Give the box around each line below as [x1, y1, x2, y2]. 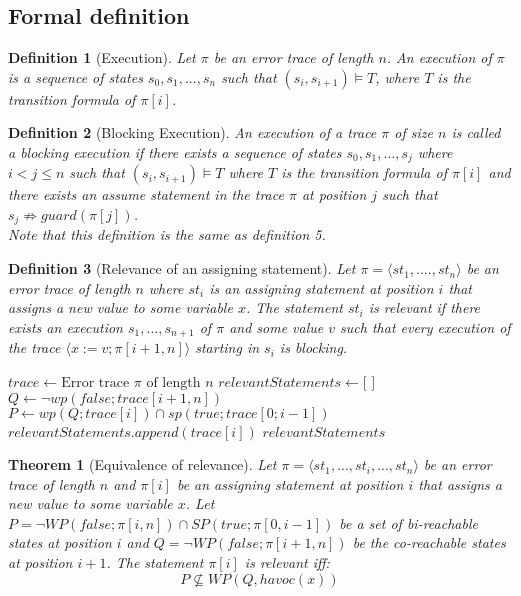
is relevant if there [368, 297, 481, 318]
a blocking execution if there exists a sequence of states [8, 141, 342, 162]
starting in [195, 337, 260, 358]
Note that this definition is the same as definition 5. [8, 224, 326, 245]
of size [394, 122, 433, 143]
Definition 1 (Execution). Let [8, 47, 196, 68]
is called [451, 122, 501, 143]
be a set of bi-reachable [339, 512, 478, 533]
